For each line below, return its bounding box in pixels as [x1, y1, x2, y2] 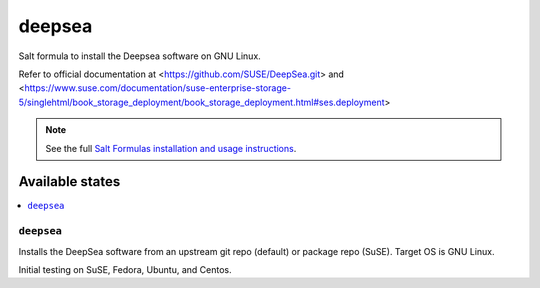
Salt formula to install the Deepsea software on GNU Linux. [18, 50, 262, 62]
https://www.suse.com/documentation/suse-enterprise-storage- [24, 82, 292, 94]
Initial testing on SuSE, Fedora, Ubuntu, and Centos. [18, 263, 232, 275]
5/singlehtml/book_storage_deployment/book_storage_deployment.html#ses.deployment [18, 96, 385, 108]
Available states [18, 173, 121, 190]
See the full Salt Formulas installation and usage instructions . [45, 142, 297, 154]
